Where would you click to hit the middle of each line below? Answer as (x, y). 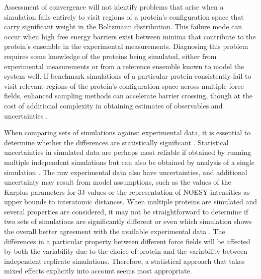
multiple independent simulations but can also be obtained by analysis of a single (129, 162)
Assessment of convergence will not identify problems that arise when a (114, 7)
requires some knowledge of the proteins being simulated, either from (110, 56)
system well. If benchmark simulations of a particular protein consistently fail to (128, 76)
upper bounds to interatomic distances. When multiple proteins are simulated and (131, 202)
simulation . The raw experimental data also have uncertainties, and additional (126, 172)
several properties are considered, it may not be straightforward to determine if (126, 211)
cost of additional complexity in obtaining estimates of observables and (113, 105)
